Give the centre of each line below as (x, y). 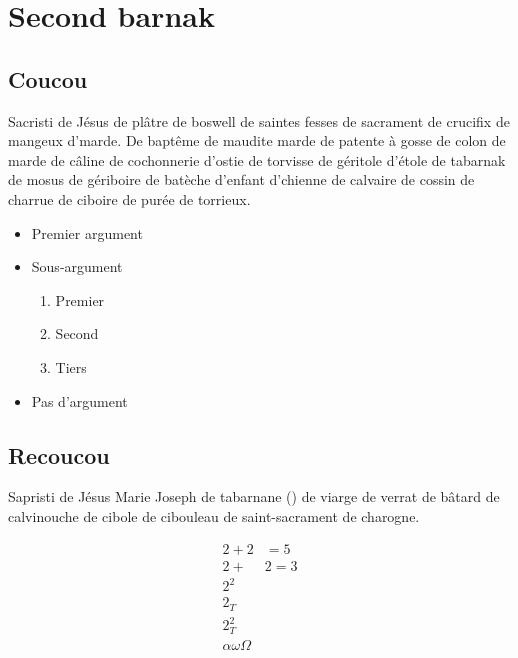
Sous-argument (77, 266)
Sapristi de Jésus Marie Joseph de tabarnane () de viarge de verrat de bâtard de (254, 496)
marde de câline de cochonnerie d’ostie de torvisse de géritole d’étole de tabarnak (257, 159)
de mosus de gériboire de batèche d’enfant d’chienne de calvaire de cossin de (241, 179)
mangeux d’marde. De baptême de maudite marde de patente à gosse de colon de (257, 140)
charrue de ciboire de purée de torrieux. (129, 198)
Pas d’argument (79, 400)
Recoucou (59, 454)
